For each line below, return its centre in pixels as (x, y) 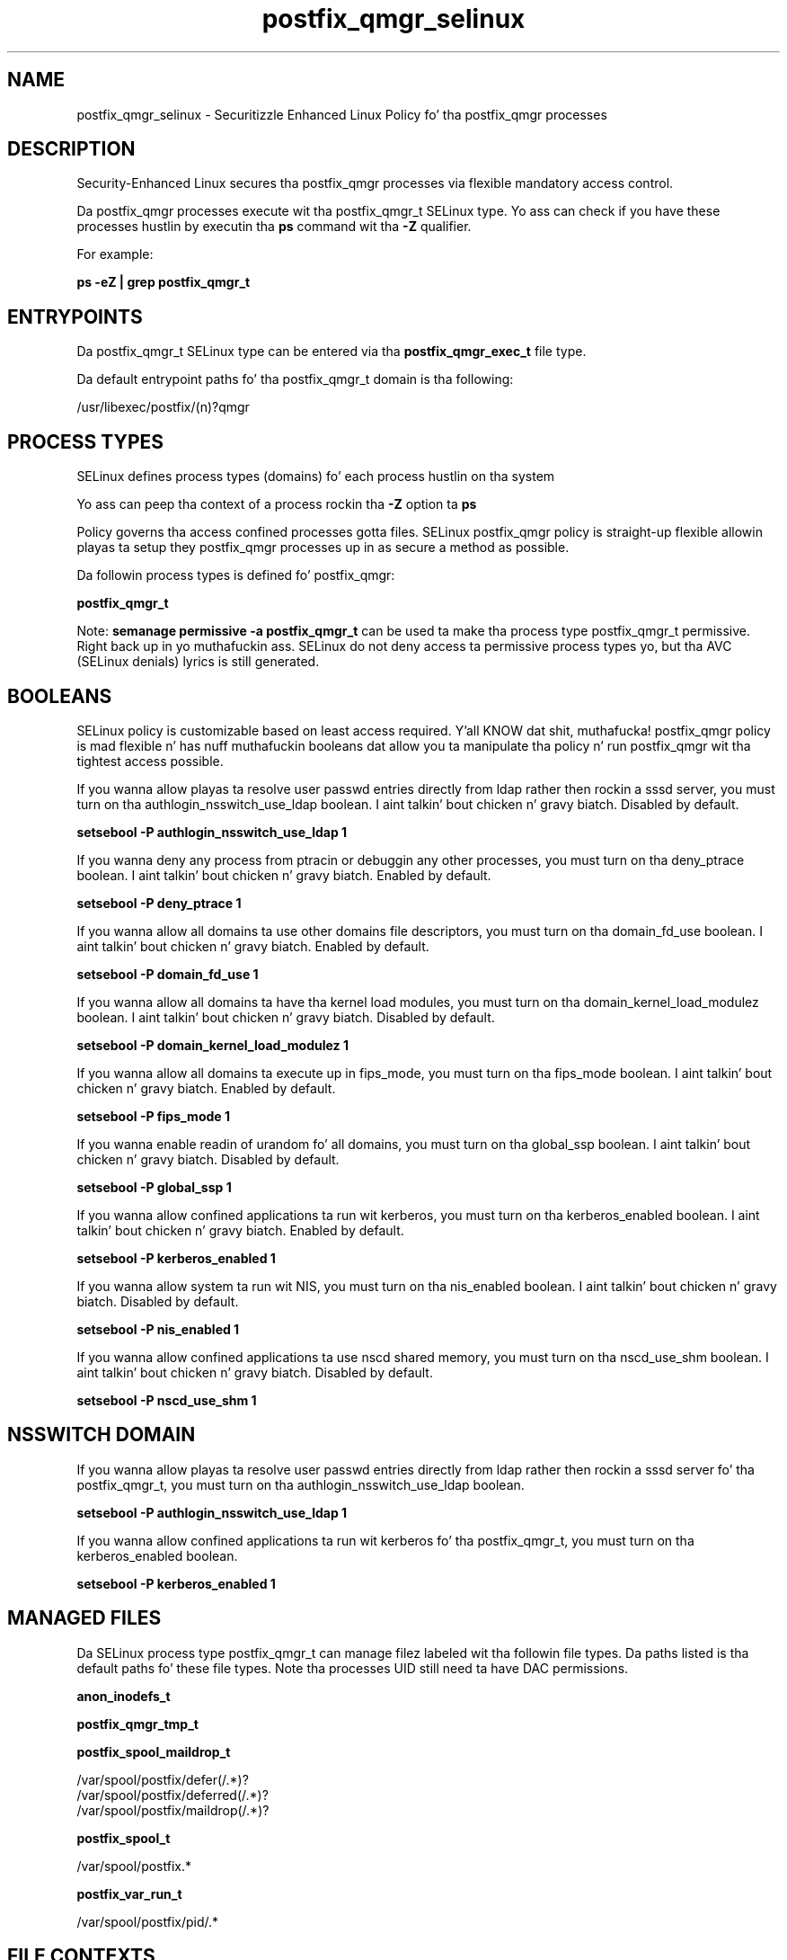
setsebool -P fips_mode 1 (153, 1116)
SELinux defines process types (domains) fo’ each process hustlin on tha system (316, 477)
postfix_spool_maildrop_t (154, 1751)
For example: (115, 254)
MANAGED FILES (84, 1618)
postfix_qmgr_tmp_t (137, 1724)
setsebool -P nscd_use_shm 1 (167, 1400)
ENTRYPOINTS (75, 316)
